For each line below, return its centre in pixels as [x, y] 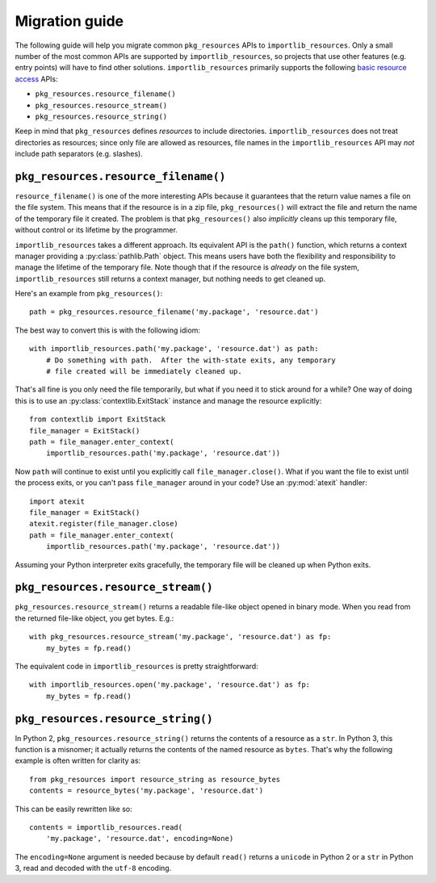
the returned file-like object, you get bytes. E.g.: [94, 618]
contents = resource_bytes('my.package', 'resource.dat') [147, 791]
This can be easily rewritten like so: [73, 809]
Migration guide [69, 21]
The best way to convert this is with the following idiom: [108, 330]
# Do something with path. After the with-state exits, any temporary [191, 360]
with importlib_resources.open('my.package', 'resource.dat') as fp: [170, 685]
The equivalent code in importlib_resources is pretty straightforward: [136, 666]
